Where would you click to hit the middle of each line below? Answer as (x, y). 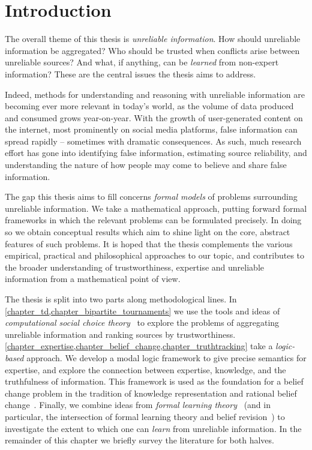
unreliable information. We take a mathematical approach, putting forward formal (156, 208)
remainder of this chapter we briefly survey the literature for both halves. (139, 440)
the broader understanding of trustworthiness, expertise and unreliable (134, 267)
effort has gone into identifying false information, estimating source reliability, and (156, 153)
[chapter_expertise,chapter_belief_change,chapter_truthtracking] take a (139, 346)
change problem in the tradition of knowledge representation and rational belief (151, 393)
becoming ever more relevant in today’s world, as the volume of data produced (149, 106)
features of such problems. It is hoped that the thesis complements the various (149, 243)
